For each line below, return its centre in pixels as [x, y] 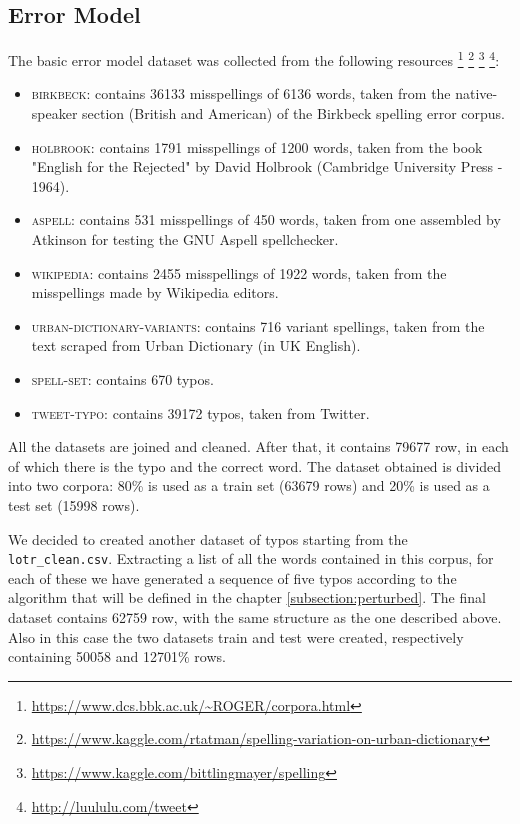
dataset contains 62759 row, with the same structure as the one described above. [255, 616]
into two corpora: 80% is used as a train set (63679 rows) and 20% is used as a [249, 485]
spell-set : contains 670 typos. [122, 378]
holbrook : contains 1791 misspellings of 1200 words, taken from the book [257, 146]
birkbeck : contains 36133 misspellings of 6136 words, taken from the [241, 93]
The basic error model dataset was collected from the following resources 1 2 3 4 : [254, 58]
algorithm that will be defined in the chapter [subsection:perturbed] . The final [247, 597]
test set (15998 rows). [74, 504]
